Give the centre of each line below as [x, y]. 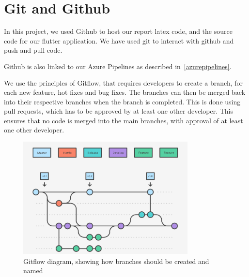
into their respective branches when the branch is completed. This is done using [122, 101]
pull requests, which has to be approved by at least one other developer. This [119, 111]
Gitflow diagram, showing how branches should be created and [116, 261]
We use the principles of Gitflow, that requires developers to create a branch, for [124, 82]
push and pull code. [33, 50]
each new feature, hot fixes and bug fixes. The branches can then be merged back [125, 92]
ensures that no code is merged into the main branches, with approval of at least [124, 120]
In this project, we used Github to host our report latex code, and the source [118, 31]
